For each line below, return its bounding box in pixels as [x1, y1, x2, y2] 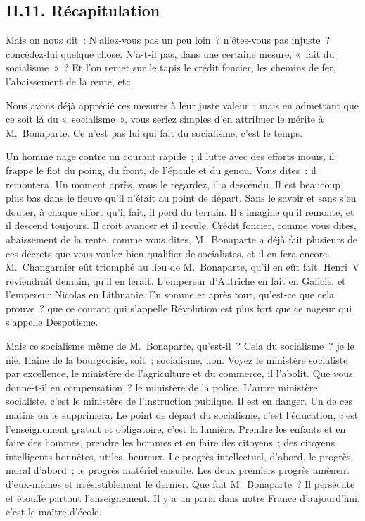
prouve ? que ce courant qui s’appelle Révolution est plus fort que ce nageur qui [6, 300, 352, 315]
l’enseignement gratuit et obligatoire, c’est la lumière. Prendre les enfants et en [6, 421, 346, 436]
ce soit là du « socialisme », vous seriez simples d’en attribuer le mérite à [6, 111, 324, 126]
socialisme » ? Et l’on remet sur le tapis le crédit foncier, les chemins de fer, [6, 60, 336, 75]
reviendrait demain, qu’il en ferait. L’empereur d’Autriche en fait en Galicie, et [6, 273, 346, 288]
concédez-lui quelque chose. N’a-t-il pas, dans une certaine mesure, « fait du [6, 46, 335, 61]
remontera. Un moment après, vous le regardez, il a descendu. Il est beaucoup [6, 176, 341, 191]
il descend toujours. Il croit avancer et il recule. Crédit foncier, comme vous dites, [6, 218, 357, 233]
